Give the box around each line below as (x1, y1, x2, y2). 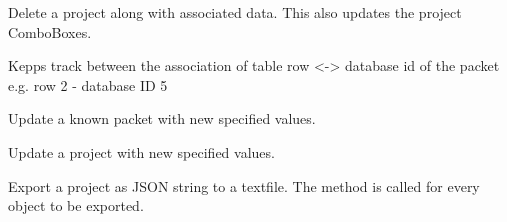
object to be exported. (8, 195, 144, 216)
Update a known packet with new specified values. (8, 108, 316, 129)
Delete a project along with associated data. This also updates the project (8, 2, 462, 22)
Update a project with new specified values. (8, 141, 275, 162)
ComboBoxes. (8, 21, 92, 42)
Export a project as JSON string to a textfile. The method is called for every (8, 175, 480, 196)
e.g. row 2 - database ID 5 (8, 74, 168, 95)
